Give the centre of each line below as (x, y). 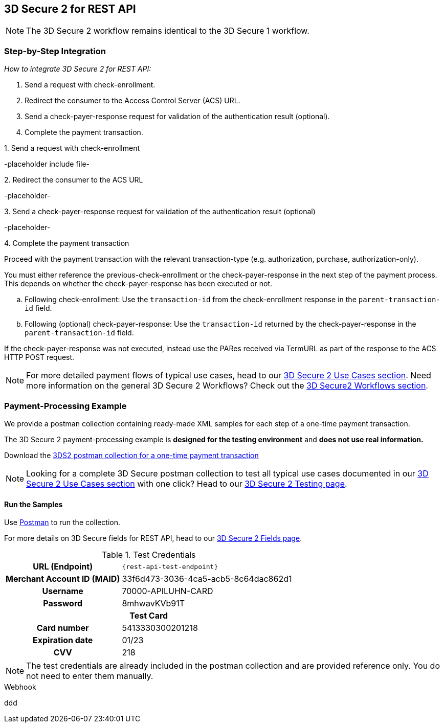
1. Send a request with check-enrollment (72, 148)
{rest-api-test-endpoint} (170, 566)
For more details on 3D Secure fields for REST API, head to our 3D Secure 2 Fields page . (153, 538)
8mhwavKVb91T (153, 604)
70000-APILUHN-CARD (168, 591)
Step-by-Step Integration (55, 51)
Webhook (20, 687)
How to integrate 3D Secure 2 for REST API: (78, 69)
